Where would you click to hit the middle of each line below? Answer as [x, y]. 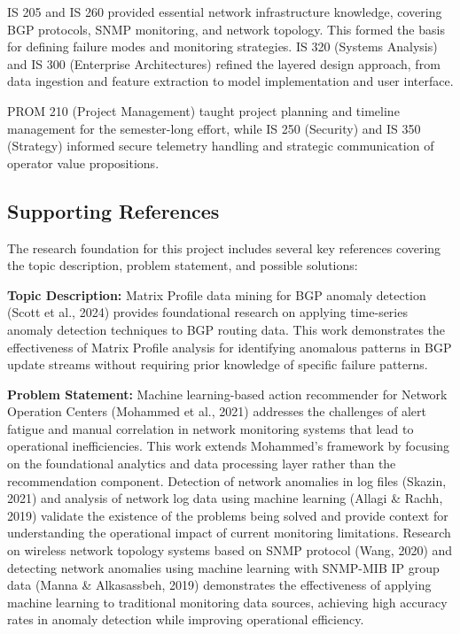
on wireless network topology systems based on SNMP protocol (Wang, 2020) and [230, 550]
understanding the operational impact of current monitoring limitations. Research [229, 533]
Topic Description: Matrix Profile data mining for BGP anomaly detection [217, 294]
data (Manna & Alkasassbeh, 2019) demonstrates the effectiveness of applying [219, 585]
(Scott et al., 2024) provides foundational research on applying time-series [207, 312]
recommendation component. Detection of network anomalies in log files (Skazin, [227, 480]
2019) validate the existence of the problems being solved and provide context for [228, 515]
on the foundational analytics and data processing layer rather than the [202, 464]
